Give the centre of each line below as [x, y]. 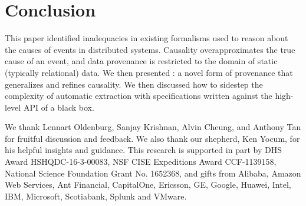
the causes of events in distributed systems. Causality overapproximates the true [150, 49]
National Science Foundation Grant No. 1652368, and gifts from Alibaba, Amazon [153, 173]
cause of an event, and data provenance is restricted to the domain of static [141, 61]
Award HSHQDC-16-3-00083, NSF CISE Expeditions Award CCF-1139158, [141, 162]
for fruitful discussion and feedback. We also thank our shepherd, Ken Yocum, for [152, 138]
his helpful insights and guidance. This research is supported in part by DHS [143, 150]
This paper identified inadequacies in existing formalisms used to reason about [147, 38]
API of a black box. [59, 107]
